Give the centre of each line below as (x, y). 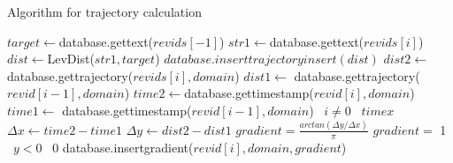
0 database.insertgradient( (123, 147)
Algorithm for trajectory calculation (104, 11)
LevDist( (71, 59)
